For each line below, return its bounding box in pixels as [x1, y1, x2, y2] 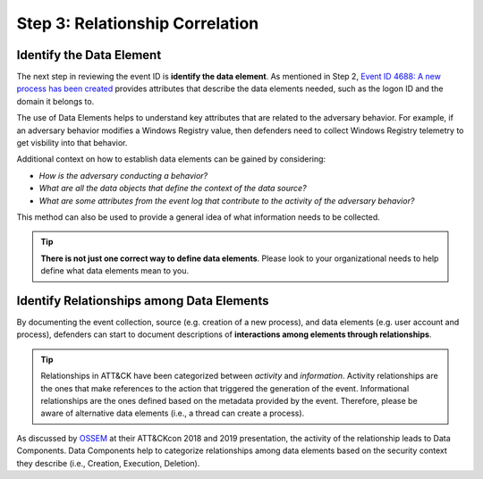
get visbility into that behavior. [16, 138, 128, 148]
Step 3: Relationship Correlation [16, 13, 259, 33]
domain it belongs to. [16, 96, 95, 106]
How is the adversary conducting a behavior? [38, 170, 208, 181]
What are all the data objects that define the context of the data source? [38, 183, 308, 194]
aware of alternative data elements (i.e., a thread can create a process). [40, 408, 305, 419]
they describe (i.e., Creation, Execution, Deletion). [16, 458, 200, 468]
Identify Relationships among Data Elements [16, 293, 269, 308]
